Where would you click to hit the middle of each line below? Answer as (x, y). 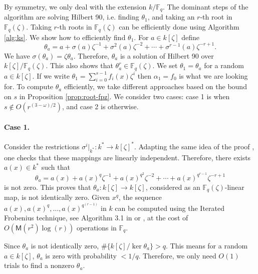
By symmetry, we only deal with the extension (75, 7)
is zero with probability (81, 255)
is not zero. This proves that (48, 187)
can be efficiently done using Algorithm (179, 27)
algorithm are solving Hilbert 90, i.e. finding (72, 17)
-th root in (216, 17)
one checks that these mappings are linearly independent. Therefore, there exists (127, 157)
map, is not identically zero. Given (57, 197)
